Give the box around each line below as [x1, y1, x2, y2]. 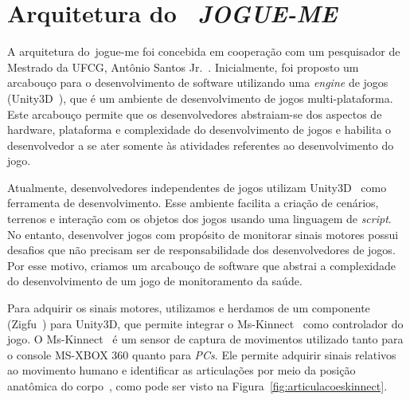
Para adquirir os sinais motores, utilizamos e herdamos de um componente [7, 300, 370, 316]
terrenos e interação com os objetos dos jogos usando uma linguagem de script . [7, 210, 392, 227]
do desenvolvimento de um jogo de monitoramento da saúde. [7, 273, 303, 289]
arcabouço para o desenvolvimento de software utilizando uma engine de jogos [7, 74, 389, 91]
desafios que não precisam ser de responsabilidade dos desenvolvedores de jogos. [7, 241, 396, 258]
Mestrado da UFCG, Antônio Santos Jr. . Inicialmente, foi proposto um [7, 58, 359, 75]
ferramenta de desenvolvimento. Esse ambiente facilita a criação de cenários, [7, 194, 379, 211]
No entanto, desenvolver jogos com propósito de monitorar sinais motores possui [7, 225, 399, 242]
